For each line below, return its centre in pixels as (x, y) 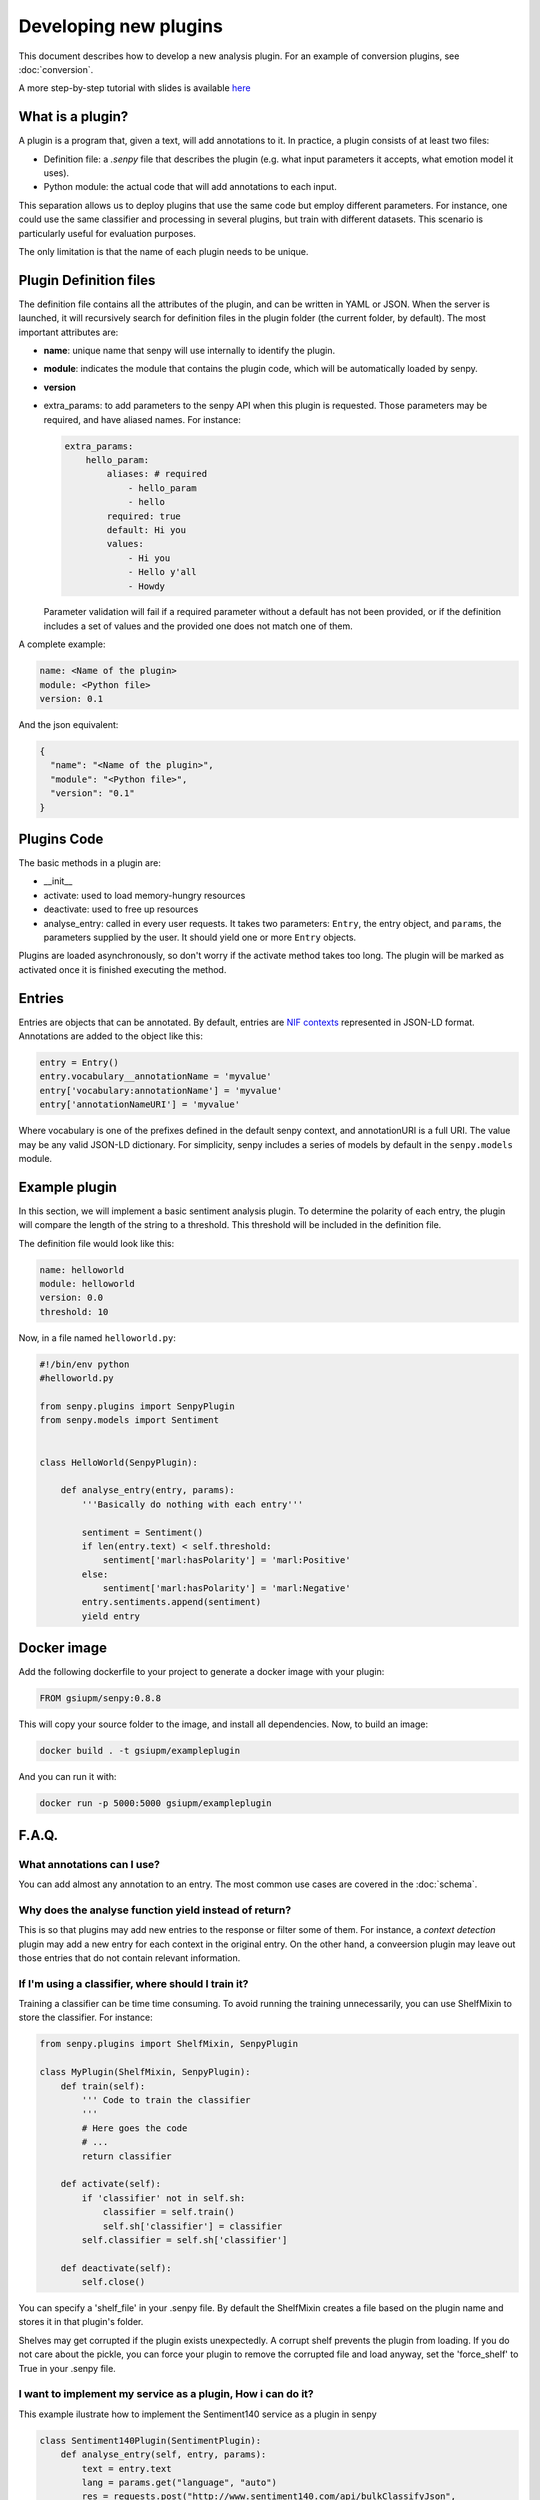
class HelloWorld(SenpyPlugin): (119, 1462)
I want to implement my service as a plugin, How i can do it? (166, 2394)
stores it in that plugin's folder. (81, 2322)
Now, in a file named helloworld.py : (97, 1337)
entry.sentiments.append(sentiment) (171, 1602)
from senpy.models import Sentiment (129, 1420)
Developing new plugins (121, 26)
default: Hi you (146, 529)
